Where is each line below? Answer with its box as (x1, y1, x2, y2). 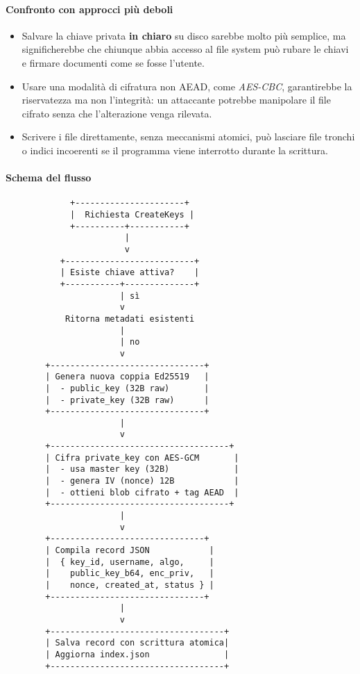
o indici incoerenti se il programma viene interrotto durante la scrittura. (22, 142, 328, 157)
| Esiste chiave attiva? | (60, 268, 200, 278)
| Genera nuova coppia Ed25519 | (45, 372, 209, 382)
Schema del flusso (6, 170, 92, 185)
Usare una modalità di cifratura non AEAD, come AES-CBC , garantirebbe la (22, 79, 352, 93)
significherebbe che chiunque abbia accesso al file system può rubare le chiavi (22, 42, 349, 56)
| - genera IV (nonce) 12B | (45, 476, 239, 486)
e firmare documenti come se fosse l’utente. (22, 55, 205, 69)
